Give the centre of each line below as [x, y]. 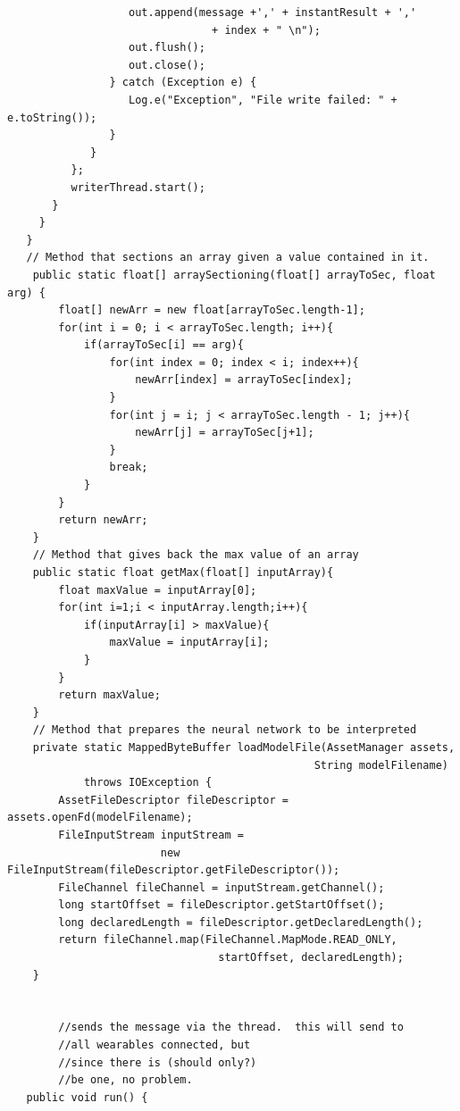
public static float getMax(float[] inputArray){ [183, 572]
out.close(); [167, 65]
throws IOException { [148, 783]
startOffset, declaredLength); [311, 958]
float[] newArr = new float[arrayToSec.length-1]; [212, 310]
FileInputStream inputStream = [151, 835]
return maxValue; [109, 695]
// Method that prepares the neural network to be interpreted [225, 730]
